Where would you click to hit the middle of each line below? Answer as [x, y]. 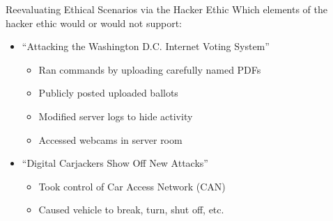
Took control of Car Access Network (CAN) [132, 186]
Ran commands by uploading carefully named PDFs [150, 69]
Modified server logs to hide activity [116, 116]
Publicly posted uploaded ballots [108, 93]
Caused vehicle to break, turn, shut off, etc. [131, 210]
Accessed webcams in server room [110, 139]
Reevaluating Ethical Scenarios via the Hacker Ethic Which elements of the [167, 9]
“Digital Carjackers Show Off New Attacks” [115, 163]
